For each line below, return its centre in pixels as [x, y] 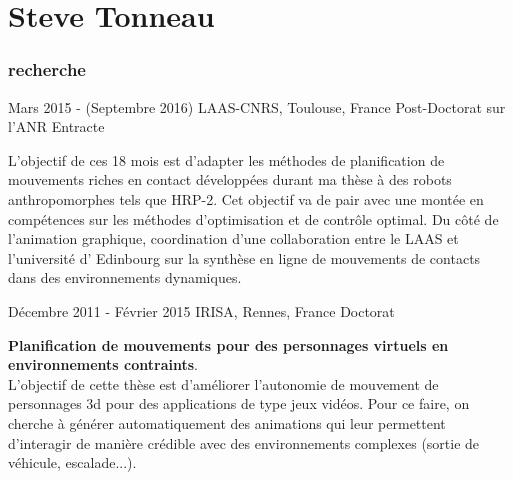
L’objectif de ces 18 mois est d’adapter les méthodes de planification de [226, 159]
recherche [47, 69]
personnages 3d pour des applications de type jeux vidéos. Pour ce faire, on [239, 403]
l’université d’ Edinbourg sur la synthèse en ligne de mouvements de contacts [244, 257]
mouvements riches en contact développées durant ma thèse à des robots [230, 179]
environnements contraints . [103, 364]
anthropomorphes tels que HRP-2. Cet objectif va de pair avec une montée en [246, 198]
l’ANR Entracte [56, 126]
